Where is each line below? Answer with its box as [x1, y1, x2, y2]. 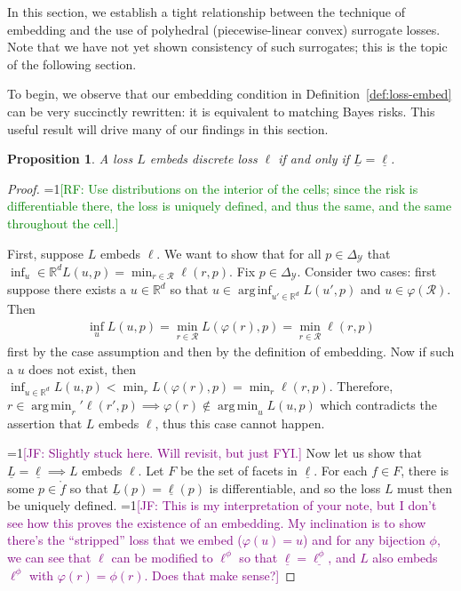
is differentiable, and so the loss [209, 478, 381, 497]
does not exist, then [28, 359, 137, 378]
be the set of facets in [179, 461, 298, 479]
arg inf [237, 284, 272, 298]
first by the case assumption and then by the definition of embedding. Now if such [7, 342, 455, 361]
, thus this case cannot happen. [155, 413, 325, 432]
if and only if [278, 149, 350, 168]
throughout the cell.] [7, 213, 119, 232]
